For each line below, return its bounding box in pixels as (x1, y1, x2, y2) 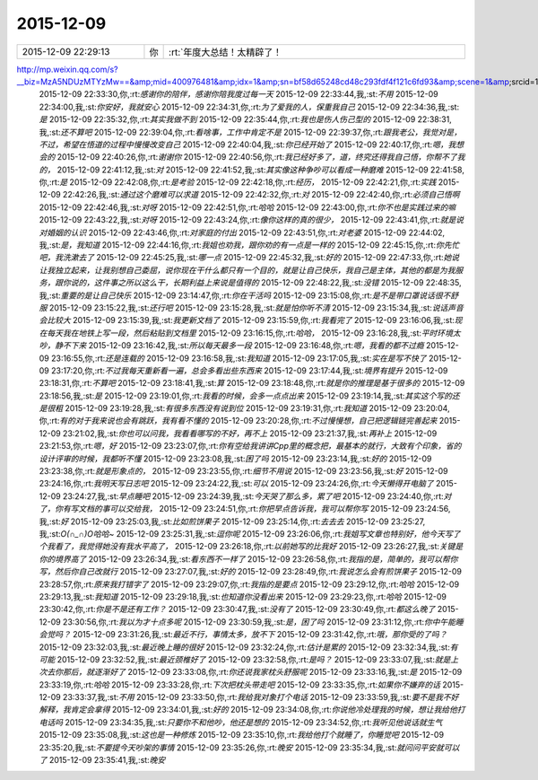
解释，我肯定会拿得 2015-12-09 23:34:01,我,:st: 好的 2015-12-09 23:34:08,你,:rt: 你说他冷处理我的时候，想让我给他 (39, 705, 457, 715)
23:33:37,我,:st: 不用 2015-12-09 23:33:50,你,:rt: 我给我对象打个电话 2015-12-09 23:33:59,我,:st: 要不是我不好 (63, 692, 459, 703)
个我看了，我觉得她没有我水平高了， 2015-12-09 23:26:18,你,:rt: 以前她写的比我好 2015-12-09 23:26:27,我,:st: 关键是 (39, 541, 464, 552)
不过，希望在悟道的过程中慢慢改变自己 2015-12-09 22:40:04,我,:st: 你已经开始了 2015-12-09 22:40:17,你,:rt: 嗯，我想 (39, 139, 464, 150)
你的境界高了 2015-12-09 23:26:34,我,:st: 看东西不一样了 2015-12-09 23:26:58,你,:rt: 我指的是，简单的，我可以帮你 (39, 553, 458, 565)
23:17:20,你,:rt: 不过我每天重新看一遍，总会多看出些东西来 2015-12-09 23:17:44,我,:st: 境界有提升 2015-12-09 (50, 364, 448, 376)
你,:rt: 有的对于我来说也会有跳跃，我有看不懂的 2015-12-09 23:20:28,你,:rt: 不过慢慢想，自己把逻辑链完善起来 (39, 416, 438, 426)
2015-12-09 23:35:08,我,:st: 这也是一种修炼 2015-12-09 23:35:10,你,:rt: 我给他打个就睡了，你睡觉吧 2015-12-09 (39, 730, 444, 741)
